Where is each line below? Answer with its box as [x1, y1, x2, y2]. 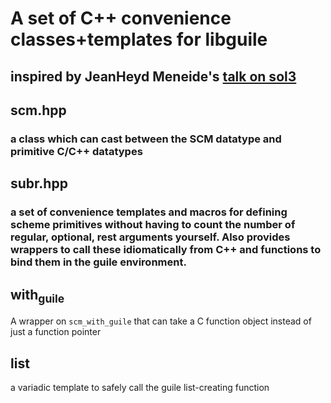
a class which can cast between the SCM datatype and [10, 132, 282, 146]
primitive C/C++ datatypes [10, 144, 143, 158]
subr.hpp [10, 175, 68, 192]
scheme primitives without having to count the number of [10, 218, 296, 232]
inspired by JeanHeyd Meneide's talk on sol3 [10, 68, 297, 85]
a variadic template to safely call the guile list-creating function [10, 382, 270, 394]
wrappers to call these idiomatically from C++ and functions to [10, 243, 322, 257]
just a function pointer [10, 326, 102, 338]
